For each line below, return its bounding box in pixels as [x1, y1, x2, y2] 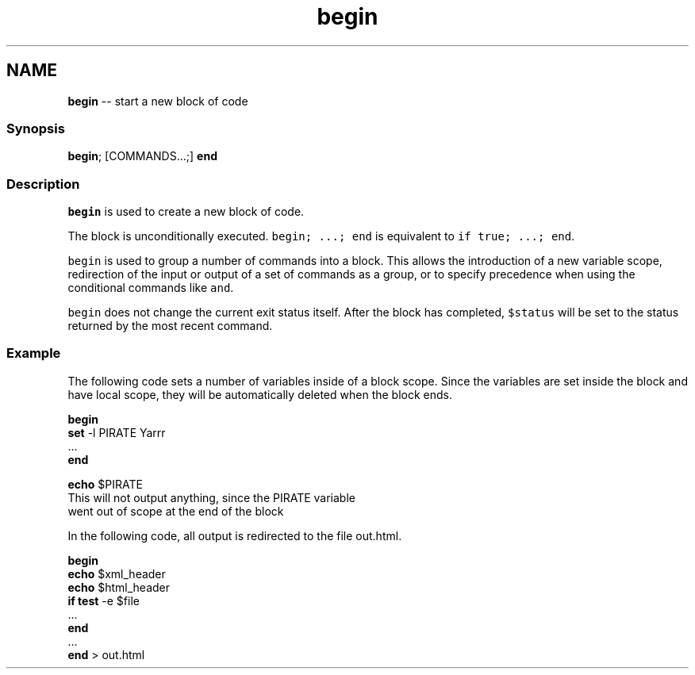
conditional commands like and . [67, 281, 234, 295]
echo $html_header [67, 580, 171, 594]
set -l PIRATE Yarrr [67, 425, 166, 439]
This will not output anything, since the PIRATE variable [67, 490, 355, 504]
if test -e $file [67, 593, 140, 608]
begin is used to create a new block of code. [67, 205, 305, 219]
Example [6, 345, 61, 362]
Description [6, 175, 80, 192]
